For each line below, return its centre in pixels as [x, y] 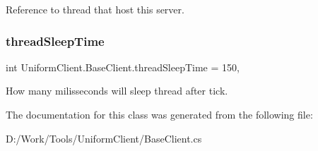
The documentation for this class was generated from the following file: [159, 114]
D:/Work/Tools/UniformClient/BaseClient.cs [104, 138]
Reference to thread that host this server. [95, 9]
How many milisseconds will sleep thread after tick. [117, 91]
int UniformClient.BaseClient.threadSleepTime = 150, [123, 67]
